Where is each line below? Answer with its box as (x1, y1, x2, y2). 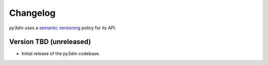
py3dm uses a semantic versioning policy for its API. (9, 25, 117, 31)
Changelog (9, 7, 56, 18)
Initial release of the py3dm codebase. (21, 51, 100, 57)
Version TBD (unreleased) (9, 38, 91, 46)
